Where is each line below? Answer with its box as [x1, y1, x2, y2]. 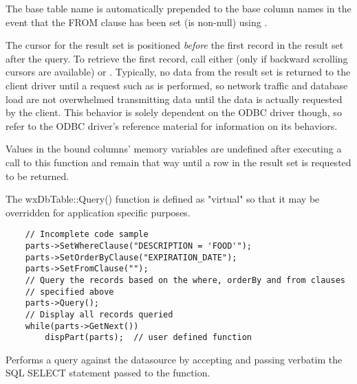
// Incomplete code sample [25, 229, 149, 240]
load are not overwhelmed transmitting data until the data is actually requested [6, 91, 343, 106]
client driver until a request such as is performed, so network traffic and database [6, 78, 348, 92]
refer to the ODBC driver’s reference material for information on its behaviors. [6, 118, 338, 133]
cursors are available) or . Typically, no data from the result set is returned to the [6, 65, 351, 79]
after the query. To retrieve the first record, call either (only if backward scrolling [6, 51, 348, 65]
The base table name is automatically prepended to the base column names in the [6, 1, 351, 15]
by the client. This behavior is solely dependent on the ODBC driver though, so [6, 105, 342, 120]
